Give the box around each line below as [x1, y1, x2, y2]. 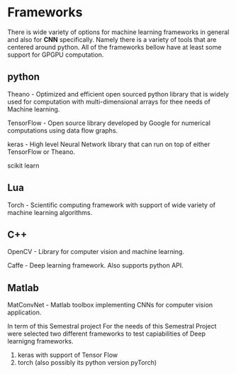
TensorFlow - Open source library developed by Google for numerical [7, 119, 211, 127]
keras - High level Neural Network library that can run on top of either [7, 140, 210, 148]
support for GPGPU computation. [7, 50, 104, 59]
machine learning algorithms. [7, 208, 93, 216]
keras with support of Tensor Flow [17, 351, 118, 359]
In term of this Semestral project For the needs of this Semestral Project [7, 322, 217, 331]
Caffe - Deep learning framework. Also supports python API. [7, 261, 184, 270]
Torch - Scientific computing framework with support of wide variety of [7, 200, 216, 209]
